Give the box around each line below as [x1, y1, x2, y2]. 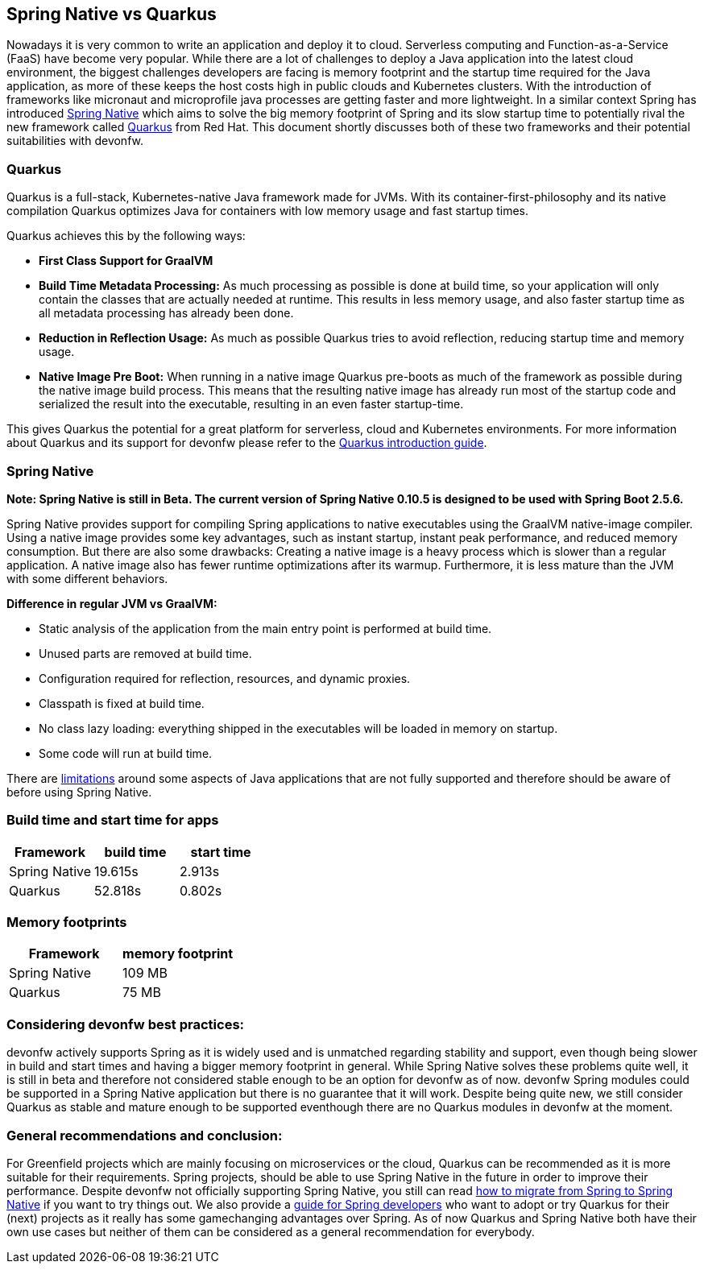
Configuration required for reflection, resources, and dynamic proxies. [39, 671, 411, 685]
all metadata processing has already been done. [39, 306, 294, 321]
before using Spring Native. [6, 784, 152, 799]
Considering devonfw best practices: [6, 1016, 245, 1032]
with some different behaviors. [6, 571, 168, 585]
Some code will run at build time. [39, 746, 213, 760]
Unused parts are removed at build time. [39, 646, 252, 660]
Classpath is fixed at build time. [39, 696, 205, 710]
